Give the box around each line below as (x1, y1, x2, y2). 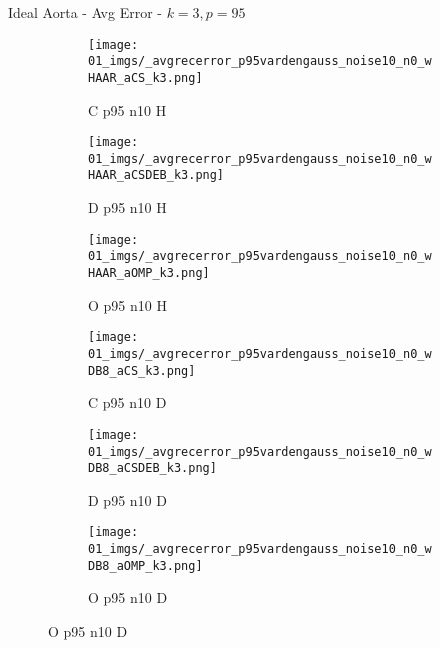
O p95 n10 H (88, 294, 167, 315)
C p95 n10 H (88, 99, 167, 120)
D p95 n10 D (88, 489, 167, 510)
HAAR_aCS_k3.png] (88, 70, 203, 85)
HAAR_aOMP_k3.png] (88, 266, 210, 281)
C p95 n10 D (88, 392, 167, 413)
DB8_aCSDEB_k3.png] (88, 461, 217, 476)
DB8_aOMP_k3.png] (88, 558, 203, 573)
